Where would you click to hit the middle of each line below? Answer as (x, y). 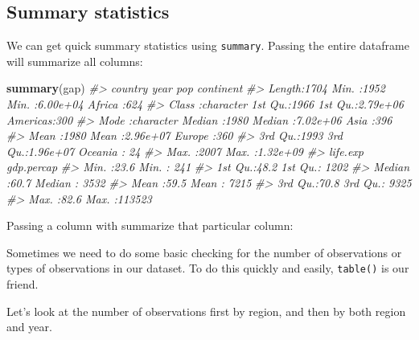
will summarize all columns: (75, 61)
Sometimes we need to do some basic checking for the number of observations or (204, 252)
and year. (29, 327)
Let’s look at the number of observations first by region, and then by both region (206, 311)
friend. (23, 284)
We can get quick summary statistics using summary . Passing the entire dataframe (208, 45)
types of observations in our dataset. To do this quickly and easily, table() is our (208, 268)
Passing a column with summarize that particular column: (150, 225)
